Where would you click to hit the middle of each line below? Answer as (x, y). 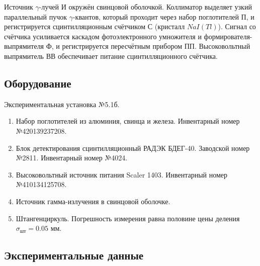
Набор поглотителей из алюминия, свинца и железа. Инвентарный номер (128, 121)
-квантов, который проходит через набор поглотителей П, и (163, 16)
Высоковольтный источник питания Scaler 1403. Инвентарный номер (122, 174)
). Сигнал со (237, 26)
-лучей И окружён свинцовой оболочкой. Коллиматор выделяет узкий (145, 7)
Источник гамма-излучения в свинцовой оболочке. (93, 201)
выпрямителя (24, 46)
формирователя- (228, 36)
